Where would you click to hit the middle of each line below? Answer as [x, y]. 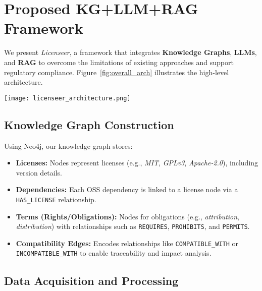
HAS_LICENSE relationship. [56, 199]
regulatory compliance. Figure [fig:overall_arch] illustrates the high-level [117, 72]
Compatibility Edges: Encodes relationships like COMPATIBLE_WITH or [127, 243]
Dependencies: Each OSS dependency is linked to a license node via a [127, 189]
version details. [39, 172]
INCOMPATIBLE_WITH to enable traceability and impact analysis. [114, 253]
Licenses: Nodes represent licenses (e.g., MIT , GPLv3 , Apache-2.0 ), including [137, 163]
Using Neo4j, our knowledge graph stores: [68, 145]
